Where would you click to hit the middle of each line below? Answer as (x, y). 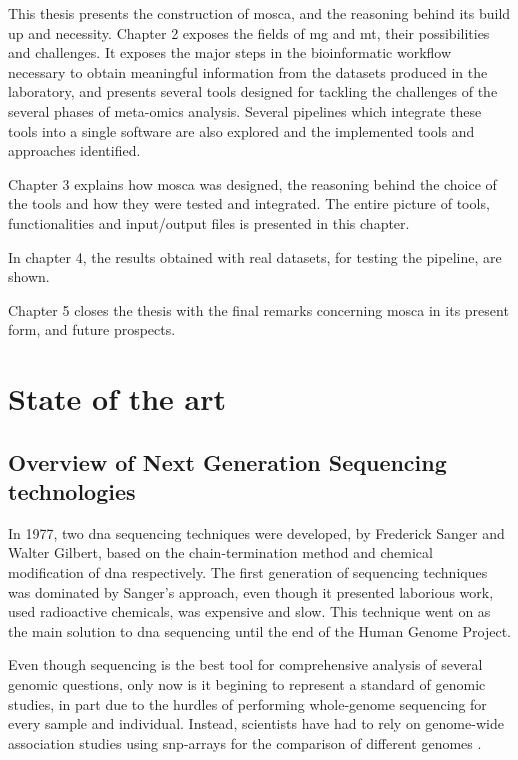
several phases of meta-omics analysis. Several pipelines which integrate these (245, 110)
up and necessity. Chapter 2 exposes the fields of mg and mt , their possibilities (249, 32)
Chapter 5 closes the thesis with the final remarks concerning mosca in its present (258, 309)
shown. (29, 276)
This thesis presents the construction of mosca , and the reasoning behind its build (259, 13)
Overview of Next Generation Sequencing (227, 461)
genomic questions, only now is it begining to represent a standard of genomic (247, 684)
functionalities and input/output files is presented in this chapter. (209, 222)
